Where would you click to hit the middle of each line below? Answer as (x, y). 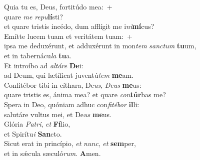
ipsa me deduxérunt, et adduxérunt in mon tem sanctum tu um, (100, 46)
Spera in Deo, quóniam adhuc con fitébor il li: (72, 104)
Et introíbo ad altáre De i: (44, 65)
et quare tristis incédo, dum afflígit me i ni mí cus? (79, 26)
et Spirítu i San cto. (33, 133)
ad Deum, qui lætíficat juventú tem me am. (69, 75)
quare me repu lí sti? (33, 16)
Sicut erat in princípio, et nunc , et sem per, (70, 143)
